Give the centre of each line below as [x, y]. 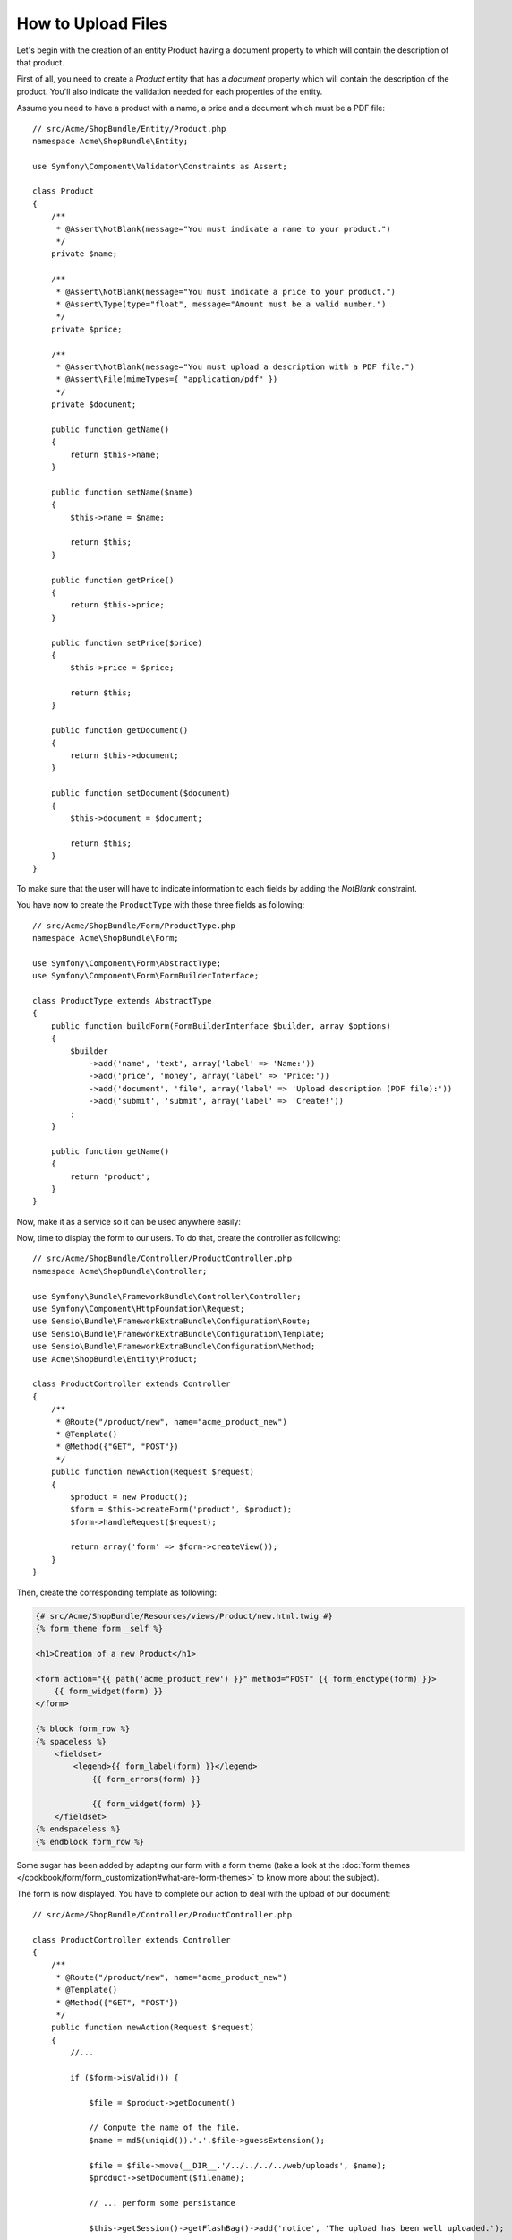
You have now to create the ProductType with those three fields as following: [161, 905]
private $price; [86, 329]
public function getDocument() [119, 731]
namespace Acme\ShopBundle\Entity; [111, 141]
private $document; [94, 405]
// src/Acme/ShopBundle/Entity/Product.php [129, 129]
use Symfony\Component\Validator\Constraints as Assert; [160, 166]
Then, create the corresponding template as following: [117, 1592]
